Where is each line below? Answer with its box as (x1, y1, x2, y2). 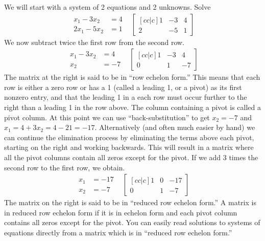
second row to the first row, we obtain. (4, 162, 125, 172)
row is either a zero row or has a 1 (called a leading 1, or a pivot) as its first (4, 81, 242, 92)
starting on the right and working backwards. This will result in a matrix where (4, 142, 254, 152)
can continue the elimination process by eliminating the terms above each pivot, (4, 132, 254, 142)
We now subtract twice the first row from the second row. (4, 36, 185, 47)
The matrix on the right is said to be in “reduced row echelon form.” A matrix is (4, 197, 256, 208)
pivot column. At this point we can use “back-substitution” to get (4, 112, 210, 122)
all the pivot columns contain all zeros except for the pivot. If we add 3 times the (4, 152, 258, 162)
